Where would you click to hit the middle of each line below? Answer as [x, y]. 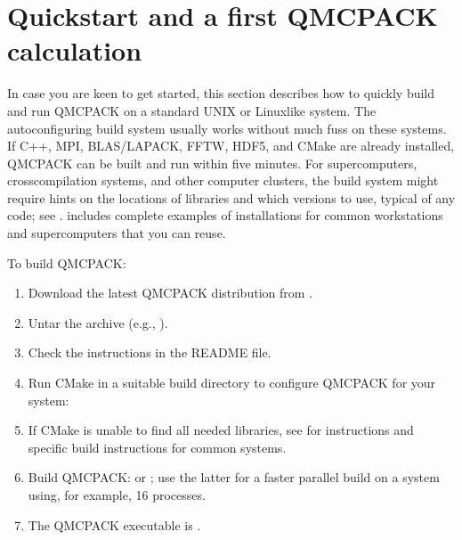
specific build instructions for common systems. [157, 447]
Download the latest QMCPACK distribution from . [170, 293]
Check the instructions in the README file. [150, 352]
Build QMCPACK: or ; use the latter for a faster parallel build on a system [234, 477]
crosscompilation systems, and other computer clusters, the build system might [223, 180]
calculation [75, 50]
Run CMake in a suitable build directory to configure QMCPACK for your [232, 383]
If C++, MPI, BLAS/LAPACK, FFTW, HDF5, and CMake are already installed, [231, 146]
